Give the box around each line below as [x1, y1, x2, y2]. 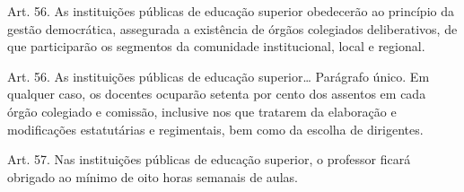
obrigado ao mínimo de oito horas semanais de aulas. [7, 167, 298, 186]
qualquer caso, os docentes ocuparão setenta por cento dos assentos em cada [7, 84, 426, 103]
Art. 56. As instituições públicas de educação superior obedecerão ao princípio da [7, 2, 454, 20]
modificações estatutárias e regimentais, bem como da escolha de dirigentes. [7, 119, 424, 138]
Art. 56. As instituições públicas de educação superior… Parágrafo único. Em [7, 66, 430, 85]
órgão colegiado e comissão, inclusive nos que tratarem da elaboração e [7, 101, 397, 120]
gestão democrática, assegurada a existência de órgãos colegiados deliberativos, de [7, 19, 458, 38]
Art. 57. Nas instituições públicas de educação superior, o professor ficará [7, 150, 411, 169]
